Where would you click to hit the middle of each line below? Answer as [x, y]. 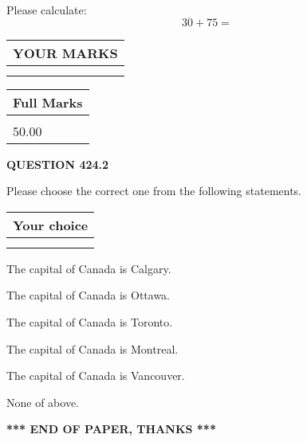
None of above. [43, 402]
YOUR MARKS [65, 53]
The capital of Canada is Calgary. [89, 268]
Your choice [51, 225]
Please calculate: [47, 10]
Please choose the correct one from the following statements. [154, 191]
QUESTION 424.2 [58, 164]
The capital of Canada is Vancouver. [96, 376]
